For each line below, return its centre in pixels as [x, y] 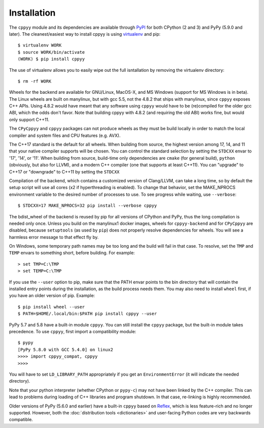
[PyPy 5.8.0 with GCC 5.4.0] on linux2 [66, 350]
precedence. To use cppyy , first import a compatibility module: [73, 332]
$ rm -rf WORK [34, 81]
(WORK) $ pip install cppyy [51, 59]
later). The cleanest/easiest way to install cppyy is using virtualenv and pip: [85, 34]
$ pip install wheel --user [51, 307]
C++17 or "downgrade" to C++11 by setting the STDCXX [64, 171]
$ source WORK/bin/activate [51, 52]
